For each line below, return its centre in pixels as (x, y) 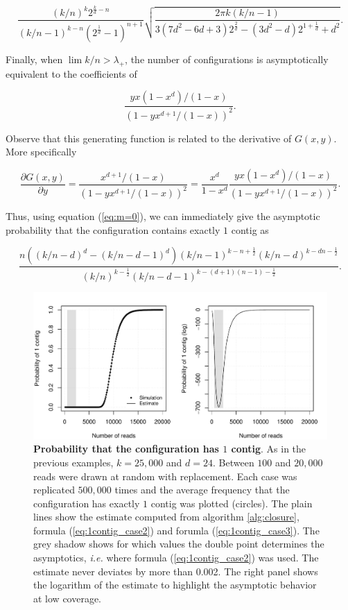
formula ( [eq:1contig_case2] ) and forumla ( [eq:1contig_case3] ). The (176, 530)
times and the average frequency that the (202, 490)
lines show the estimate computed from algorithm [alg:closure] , (166, 517)
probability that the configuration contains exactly (113, 229)
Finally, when (34, 59)
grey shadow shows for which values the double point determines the (179, 544)
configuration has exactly (87, 503)
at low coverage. (68, 598)
